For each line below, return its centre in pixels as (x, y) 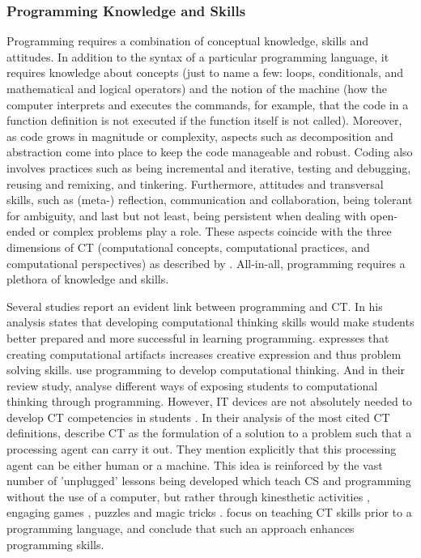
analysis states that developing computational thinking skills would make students (210, 322)
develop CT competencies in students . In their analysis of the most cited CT (198, 417)
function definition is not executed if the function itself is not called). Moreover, (204, 120)
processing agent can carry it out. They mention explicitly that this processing (202, 449)
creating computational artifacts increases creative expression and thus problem (204, 354)
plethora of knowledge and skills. (88, 279)
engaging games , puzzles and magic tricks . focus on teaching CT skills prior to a (209, 512)
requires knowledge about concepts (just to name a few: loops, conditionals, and (205, 72)
